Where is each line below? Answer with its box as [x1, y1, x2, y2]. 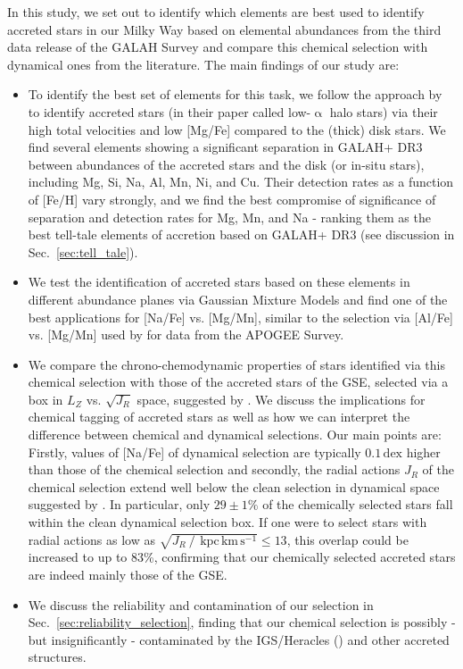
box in [28, 389, 63, 408]
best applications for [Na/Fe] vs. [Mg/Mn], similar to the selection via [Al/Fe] [28, 307, 453, 326]
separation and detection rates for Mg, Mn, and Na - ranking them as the [28, 207, 431, 226]
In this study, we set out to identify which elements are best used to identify [7, 3, 425, 21]
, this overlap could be [286, 530, 409, 548]
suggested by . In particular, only [28, 495, 211, 514]
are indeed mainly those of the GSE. [28, 564, 227, 583]
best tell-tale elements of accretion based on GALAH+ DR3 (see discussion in [28, 225, 455, 244]
